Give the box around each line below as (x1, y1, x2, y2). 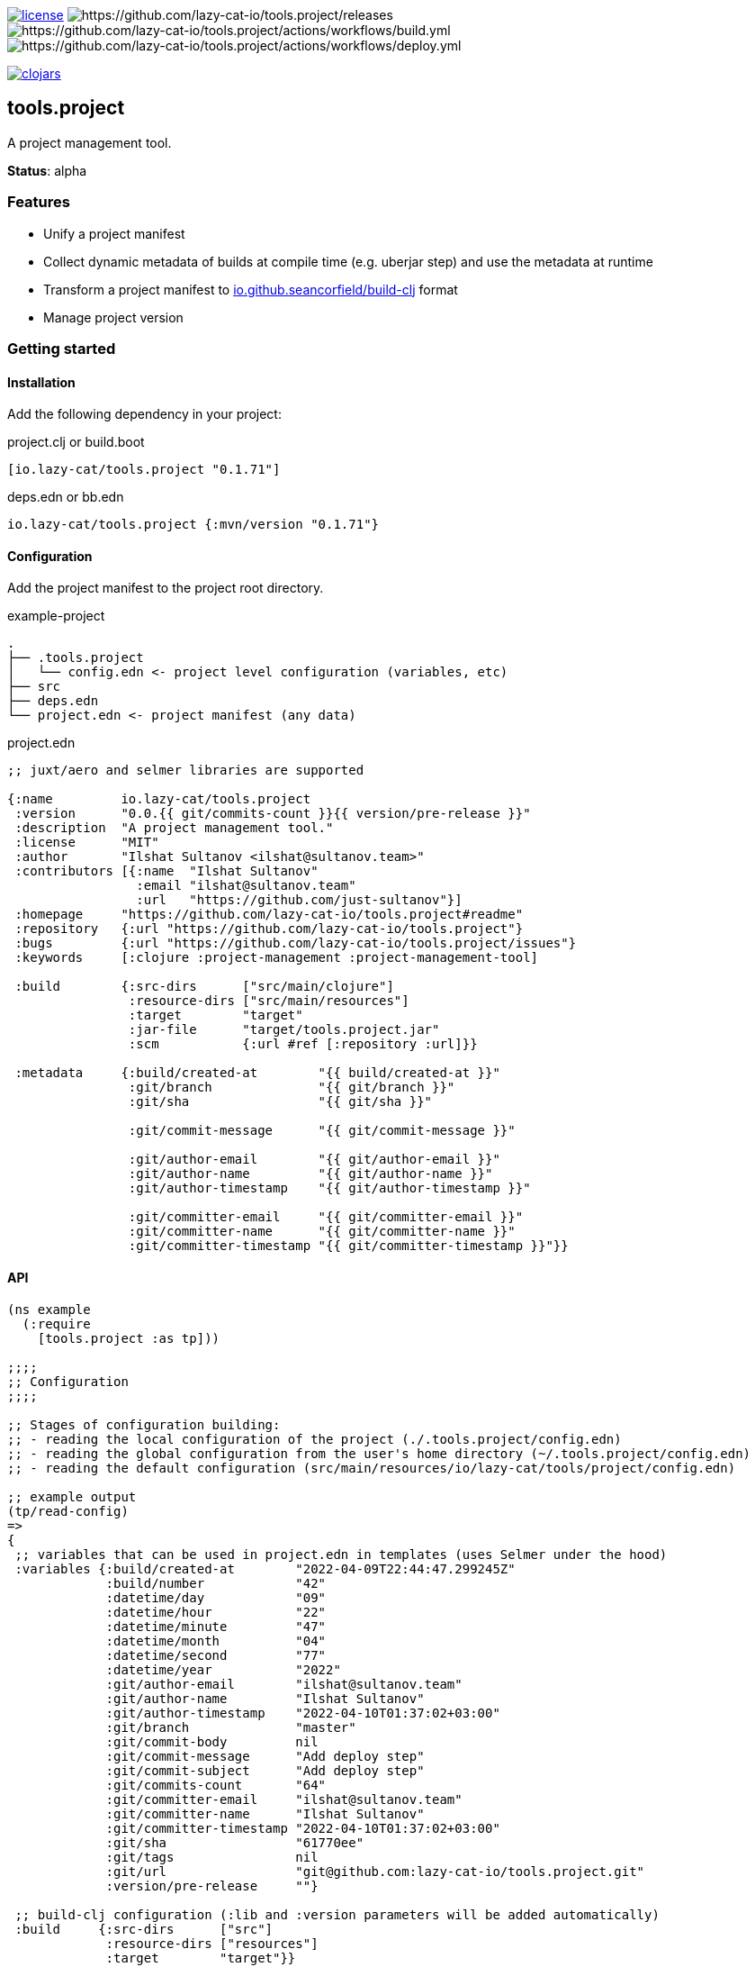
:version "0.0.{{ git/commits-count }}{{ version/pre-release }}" (14, 806, 531, 821)
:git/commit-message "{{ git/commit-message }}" (128, 1123, 516, 1138)
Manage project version (43, 309, 184, 325)
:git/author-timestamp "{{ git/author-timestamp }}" (128, 1181, 531, 1196)
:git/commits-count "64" (105, 1777, 327, 1792)
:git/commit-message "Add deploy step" (105, 1748, 425, 1763)
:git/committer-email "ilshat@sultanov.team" (105, 1791, 463, 1807)
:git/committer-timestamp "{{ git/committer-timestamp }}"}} (128, 1238, 569, 1254)
